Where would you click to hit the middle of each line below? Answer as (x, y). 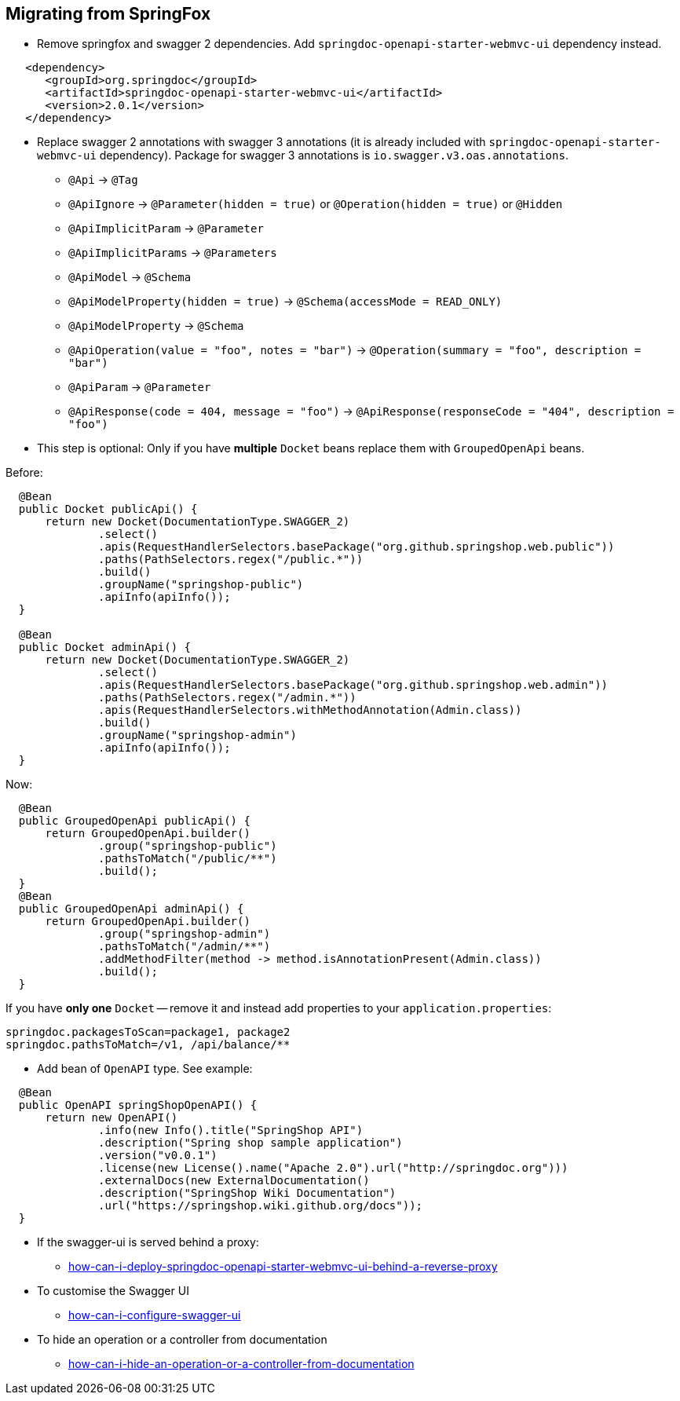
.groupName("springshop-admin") (197, 735)
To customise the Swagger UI (113, 1291)
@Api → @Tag (103, 180)
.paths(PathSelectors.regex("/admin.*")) (227, 698)
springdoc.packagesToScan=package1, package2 (148, 1032)
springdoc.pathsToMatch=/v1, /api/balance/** (148, 1045)
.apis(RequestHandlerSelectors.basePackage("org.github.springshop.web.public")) (356, 547)
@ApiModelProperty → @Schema (156, 326)
